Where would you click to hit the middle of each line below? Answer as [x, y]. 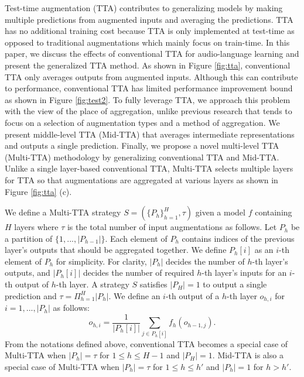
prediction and [31, 295]
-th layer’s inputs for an [244, 273]
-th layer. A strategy [93, 284]
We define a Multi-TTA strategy [63, 212]
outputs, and [28, 273]
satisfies [153, 284]
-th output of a [192, 295]
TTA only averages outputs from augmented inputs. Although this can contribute [151, 76]
